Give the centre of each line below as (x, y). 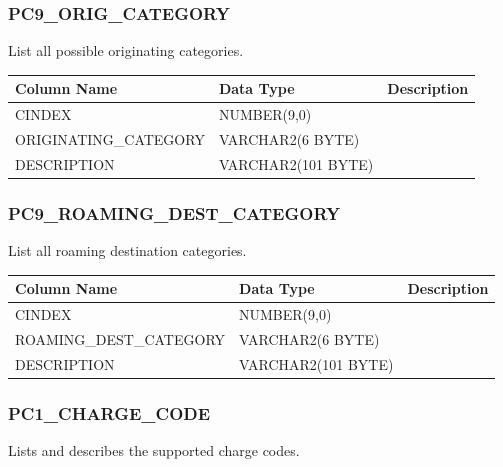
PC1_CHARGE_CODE (109, 412)
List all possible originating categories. (126, 50)
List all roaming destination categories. (127, 250)
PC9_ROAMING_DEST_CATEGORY (174, 212)
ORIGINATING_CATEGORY (110, 139)
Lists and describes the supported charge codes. (154, 450)
